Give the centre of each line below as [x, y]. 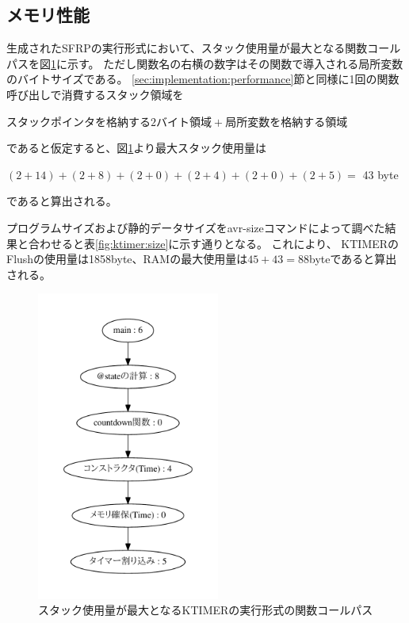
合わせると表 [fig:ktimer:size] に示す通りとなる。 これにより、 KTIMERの [214, 243]
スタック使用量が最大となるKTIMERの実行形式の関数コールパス [206, 610]
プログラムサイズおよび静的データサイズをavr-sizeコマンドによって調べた [196, 227]
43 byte [380, 174]
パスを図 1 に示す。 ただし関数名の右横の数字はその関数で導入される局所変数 [205, 63]
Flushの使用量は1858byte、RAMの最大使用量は [127, 259]
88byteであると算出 [348, 259]
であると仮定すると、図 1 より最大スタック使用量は [137, 148]
